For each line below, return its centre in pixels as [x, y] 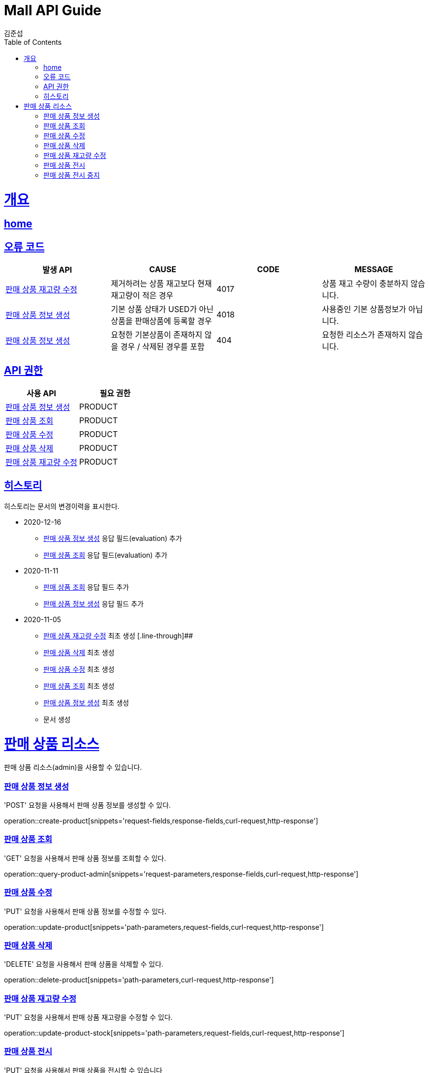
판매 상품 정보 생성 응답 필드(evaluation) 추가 [113, 538]
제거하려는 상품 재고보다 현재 [161, 284]
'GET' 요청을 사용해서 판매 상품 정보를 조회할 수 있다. [85, 858]
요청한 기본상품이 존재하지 [157, 335]
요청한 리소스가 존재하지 [364, 335]
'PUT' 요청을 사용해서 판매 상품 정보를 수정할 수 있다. [85, 911]
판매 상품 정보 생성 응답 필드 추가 [93, 603]
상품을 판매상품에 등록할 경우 [161, 321]
